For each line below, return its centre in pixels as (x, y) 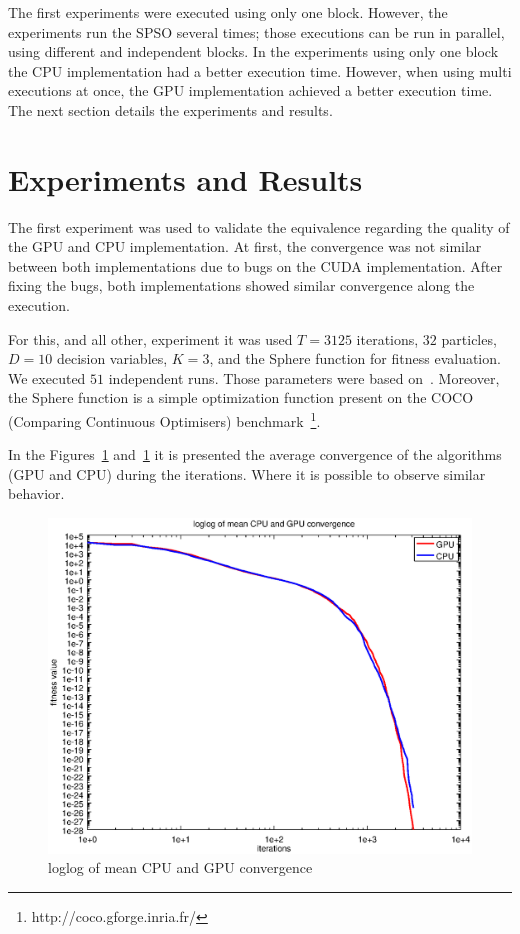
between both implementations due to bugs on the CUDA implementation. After (255, 265)
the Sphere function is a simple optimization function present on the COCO (241, 397)
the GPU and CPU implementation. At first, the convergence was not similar (245, 246)
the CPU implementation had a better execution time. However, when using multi (260, 70)
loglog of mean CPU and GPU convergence (180, 867)
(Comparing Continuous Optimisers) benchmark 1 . (164, 419)
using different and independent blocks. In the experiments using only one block (253, 51)
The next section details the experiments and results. (170, 109)
